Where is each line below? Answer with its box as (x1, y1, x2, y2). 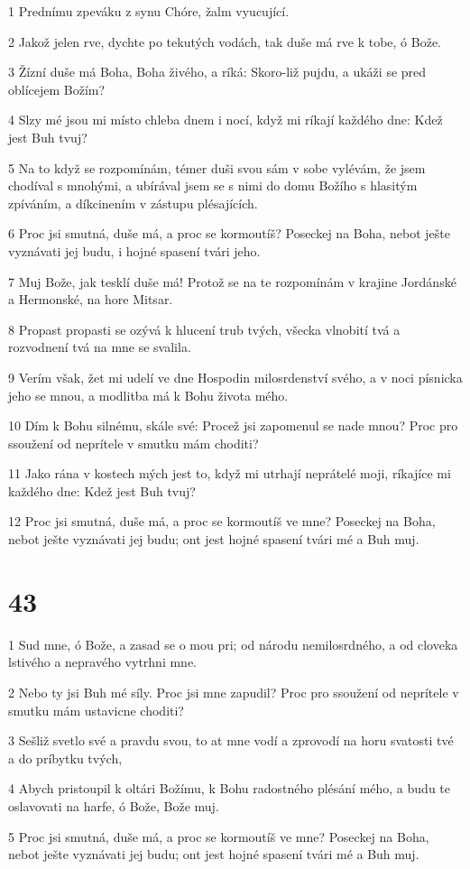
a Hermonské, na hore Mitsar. (8, 290, 173, 309)
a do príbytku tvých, (8, 748, 123, 767)
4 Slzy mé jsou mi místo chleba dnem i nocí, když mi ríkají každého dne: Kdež (8, 110, 443, 129)
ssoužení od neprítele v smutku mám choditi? (8, 433, 259, 452)
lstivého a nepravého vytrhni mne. (8, 652, 198, 671)
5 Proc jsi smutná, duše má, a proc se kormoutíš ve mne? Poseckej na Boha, (8, 827, 429, 846)
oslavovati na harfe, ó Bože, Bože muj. (8, 796, 219, 815)
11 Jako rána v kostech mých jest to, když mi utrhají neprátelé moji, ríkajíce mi (8, 464, 451, 483)
